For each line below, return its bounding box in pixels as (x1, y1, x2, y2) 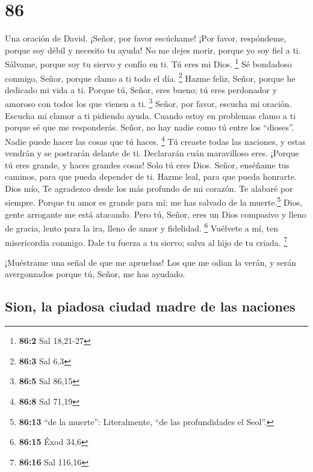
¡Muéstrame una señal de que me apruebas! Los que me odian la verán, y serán (5, 256, 297, 268)
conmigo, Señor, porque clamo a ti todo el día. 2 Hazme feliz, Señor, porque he (5, 70, 296, 84)
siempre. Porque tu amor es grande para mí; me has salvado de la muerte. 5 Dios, (5, 194, 303, 209)
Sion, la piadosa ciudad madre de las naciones (5, 297, 296, 316)
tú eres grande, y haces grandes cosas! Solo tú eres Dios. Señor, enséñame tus (5, 158, 290, 171)
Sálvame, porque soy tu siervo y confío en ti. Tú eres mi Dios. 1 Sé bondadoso (5, 56, 292, 70)
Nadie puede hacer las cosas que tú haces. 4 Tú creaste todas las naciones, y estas (5, 133, 306, 147)
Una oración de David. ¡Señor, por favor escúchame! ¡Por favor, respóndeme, (5, 32, 287, 44)
